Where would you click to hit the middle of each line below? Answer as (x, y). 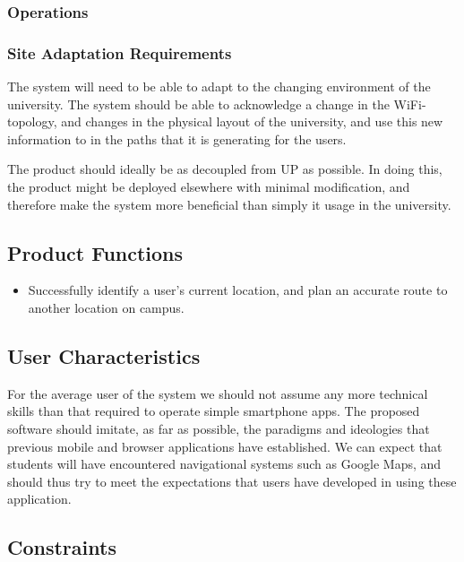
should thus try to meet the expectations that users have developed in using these (232, 481)
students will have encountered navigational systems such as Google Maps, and (224, 464)
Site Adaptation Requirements (120, 52)
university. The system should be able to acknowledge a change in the (198, 104)
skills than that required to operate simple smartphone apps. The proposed (214, 411)
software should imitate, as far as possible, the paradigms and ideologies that (219, 428)
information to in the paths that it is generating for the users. (177, 138)
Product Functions (95, 252)
